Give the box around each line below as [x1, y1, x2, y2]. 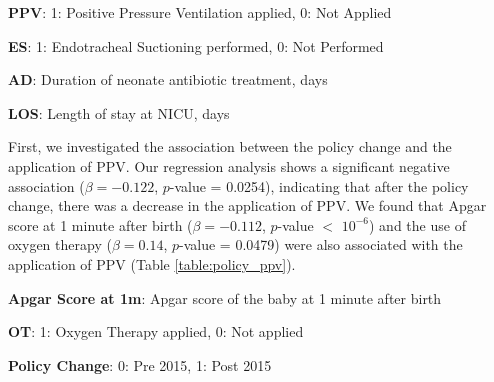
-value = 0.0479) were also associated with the [179, 234, 463, 255]
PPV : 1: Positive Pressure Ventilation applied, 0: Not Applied [8, 2, 392, 22]
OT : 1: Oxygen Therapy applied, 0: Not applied [8, 321, 304, 342]
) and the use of [369, 214, 466, 235]
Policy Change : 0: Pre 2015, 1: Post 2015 [8, 354, 272, 375]
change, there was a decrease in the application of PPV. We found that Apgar [8, 195, 487, 216]
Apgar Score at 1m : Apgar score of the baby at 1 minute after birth [8, 287, 442, 308]
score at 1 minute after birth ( [8, 214, 193, 235]
